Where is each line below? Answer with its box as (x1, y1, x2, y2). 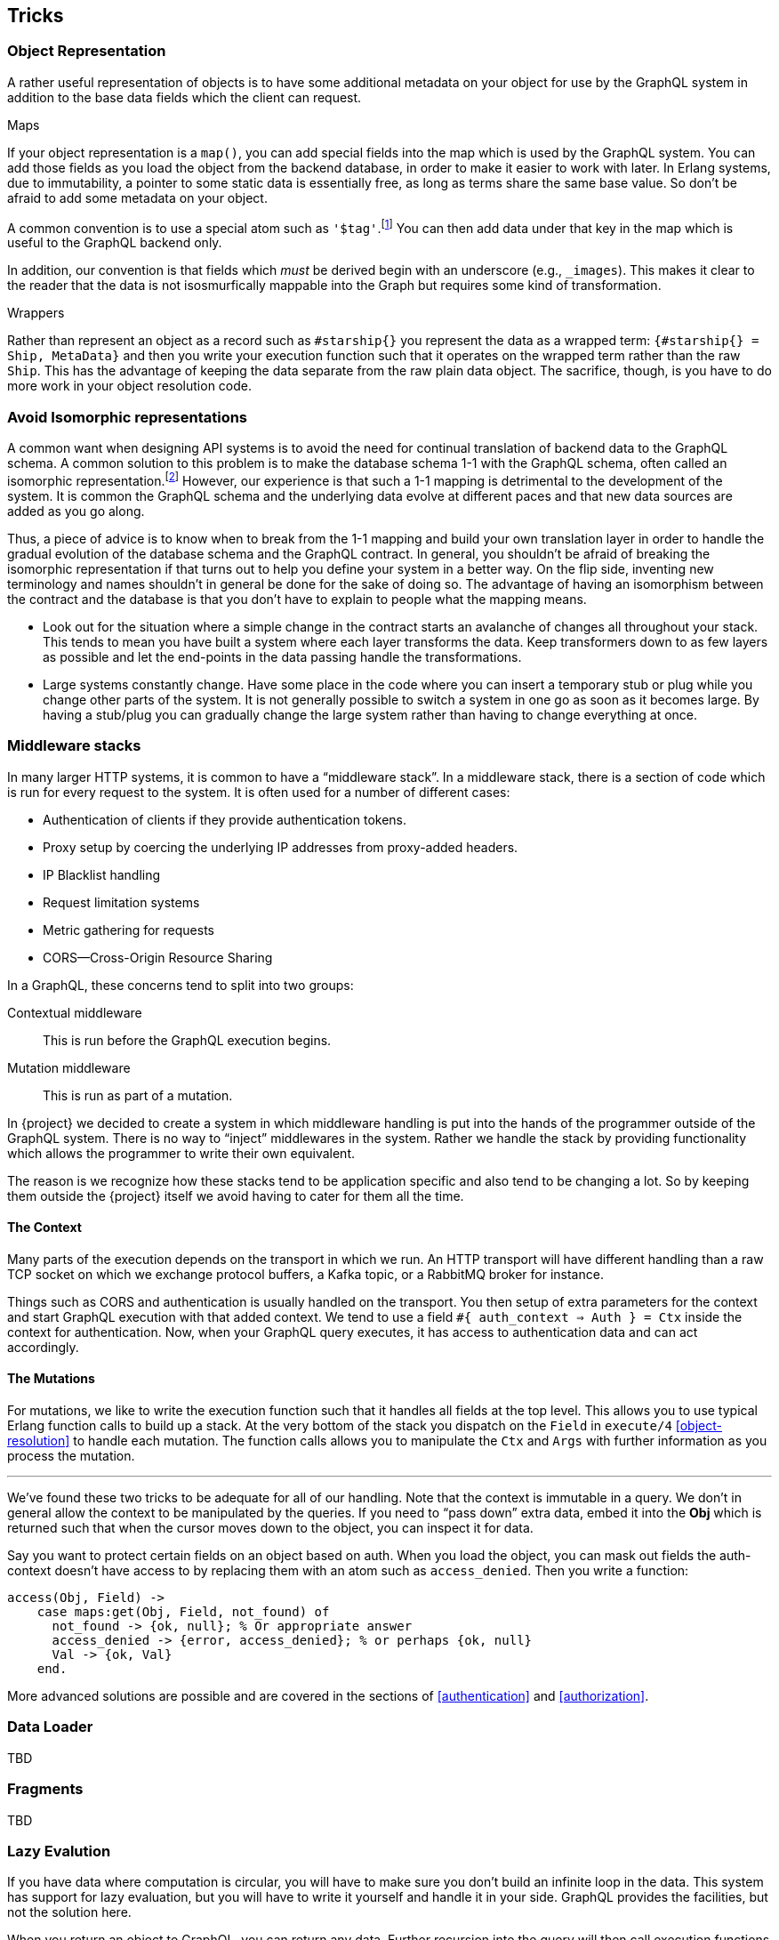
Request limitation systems (43, 894, 200, 910)
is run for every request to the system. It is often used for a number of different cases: (7, 784, 510, 800)
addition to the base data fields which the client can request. (7, 89, 362, 105)
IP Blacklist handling (43, 866, 161, 882)
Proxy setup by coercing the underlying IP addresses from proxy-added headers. (43, 839, 518, 855)
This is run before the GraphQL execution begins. (43, 1032, 332, 1048)
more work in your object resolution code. (7, 378, 253, 394)
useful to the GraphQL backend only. (7, 235, 222, 251)
